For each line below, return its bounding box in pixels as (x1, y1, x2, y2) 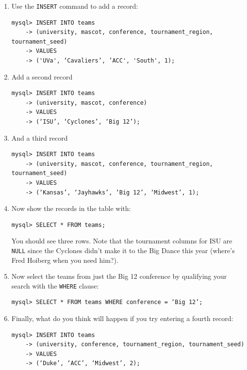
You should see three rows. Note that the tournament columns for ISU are (11, 236, 232, 246)
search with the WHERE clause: (11, 280, 99, 290)
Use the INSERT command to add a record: (11, 1, 138, 11)
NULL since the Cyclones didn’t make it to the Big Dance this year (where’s (11, 245, 235, 255)
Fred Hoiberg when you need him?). (11, 255, 118, 265)
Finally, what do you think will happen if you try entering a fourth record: (11, 313, 233, 323)
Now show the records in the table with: (11, 203, 131, 213)
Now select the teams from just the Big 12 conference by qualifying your (11, 271, 227, 281)
